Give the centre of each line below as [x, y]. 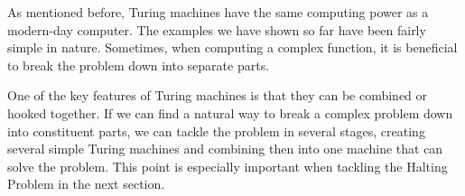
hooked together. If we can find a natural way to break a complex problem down [230, 112]
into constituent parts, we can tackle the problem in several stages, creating [216, 131]
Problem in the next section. [86, 184]
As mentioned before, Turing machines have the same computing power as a [218, 12]
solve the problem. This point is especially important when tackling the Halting [228, 166]
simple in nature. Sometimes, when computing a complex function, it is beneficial [232, 47]
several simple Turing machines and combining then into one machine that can [225, 149]
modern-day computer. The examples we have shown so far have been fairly [217, 29]
